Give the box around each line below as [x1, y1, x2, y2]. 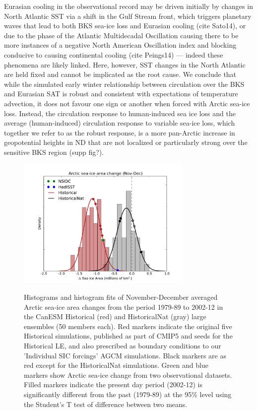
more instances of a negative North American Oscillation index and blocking [4, 40, 237, 50]
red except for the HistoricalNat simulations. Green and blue [24, 360, 208, 370]
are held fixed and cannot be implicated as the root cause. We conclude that [4, 69, 237, 79]
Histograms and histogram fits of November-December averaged [24, 292, 218, 302]
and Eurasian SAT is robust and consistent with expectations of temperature [4, 88, 238, 99]
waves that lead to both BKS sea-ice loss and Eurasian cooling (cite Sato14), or [4, 20, 246, 31]
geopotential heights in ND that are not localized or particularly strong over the [4, 137, 248, 147]
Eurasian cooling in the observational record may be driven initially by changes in [4, 1, 253, 11]
